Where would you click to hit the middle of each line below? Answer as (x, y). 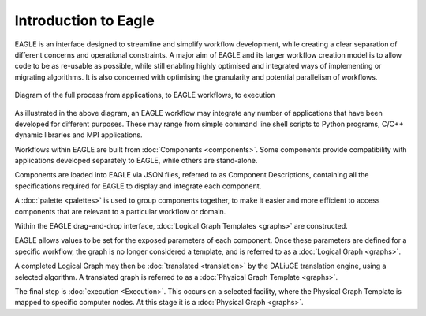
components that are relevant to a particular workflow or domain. (120, 211)
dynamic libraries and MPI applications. (78, 135)
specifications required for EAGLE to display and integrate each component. (138, 186)
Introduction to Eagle (85, 20)
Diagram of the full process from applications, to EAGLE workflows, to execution (145, 95)
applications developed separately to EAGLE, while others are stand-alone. (136, 161)
